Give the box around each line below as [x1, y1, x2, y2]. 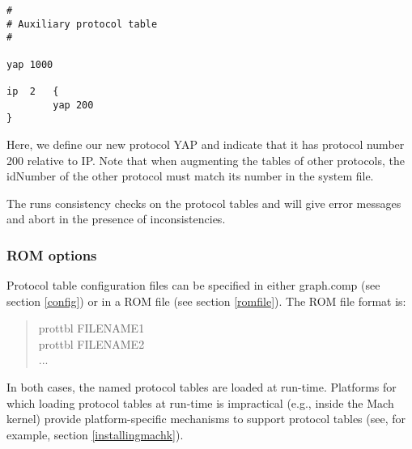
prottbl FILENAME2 [38, 335, 145, 352]
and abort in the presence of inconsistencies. [6, 210, 226, 227]
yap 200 [53, 99, 94, 111]
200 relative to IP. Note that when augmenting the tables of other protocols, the [6, 151, 406, 168]
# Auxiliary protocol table [6, 18, 158, 30]
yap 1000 [6, 58, 53, 70]
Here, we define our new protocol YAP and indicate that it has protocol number [6, 135, 405, 152]
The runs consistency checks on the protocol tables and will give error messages [6, 194, 401, 211]
